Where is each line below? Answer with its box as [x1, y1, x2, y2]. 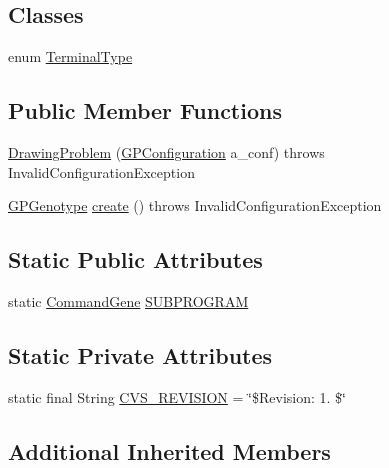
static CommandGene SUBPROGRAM [8, 290, 249, 311]
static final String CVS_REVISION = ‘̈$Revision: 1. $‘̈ [8, 386, 346, 407]
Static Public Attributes [8, 244, 263, 275]
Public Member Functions [8, 95, 282, 126]
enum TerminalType [8, 46, 133, 67]
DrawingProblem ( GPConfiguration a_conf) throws [8, 142, 325, 162]
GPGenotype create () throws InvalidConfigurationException [8, 195, 382, 216]
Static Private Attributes [8, 339, 273, 370]
